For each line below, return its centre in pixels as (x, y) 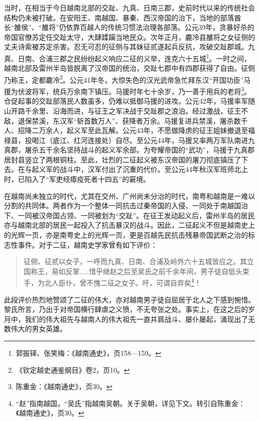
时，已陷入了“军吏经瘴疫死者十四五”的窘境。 (77, 179)
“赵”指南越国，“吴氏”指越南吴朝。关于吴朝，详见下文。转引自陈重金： (130, 403)
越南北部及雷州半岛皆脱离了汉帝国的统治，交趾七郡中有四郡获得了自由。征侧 (129, 68)
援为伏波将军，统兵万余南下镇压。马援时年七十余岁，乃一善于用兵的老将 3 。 (128, 90)
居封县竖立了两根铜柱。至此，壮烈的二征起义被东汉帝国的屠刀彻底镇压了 (123, 159)
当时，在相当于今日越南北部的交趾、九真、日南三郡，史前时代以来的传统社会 (129, 7)
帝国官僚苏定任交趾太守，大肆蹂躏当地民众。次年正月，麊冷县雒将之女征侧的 (129, 37)
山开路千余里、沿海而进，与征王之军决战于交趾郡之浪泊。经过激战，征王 (123, 110)
